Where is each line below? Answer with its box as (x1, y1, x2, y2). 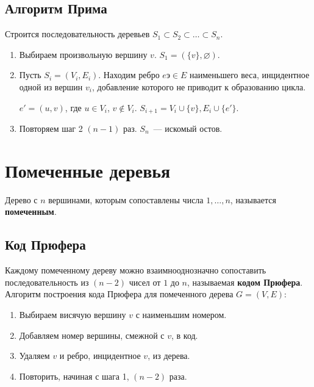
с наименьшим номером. (135, 308, 227, 320)
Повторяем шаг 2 (19, 122, 83, 135)
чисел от (129, 275, 161, 288)
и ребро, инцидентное (59, 349, 141, 362)
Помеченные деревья (5, 157, 171, 183)
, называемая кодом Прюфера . (187, 275, 303, 288)
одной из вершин (19, 80, 83, 93)
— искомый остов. (153, 122, 223, 135)
